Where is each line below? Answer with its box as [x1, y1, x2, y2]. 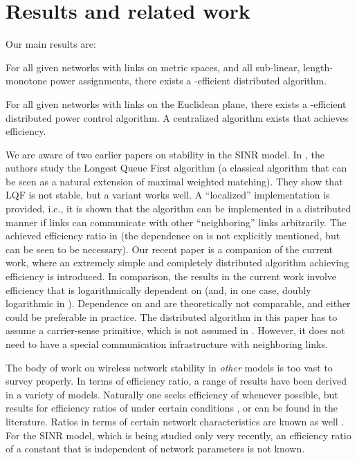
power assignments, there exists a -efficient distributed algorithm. [50, 73, 327, 88]
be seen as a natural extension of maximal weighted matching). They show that [6, 174, 343, 188]
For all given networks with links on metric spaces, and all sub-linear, [6, 59, 300, 74]
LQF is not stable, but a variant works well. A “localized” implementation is [6, 187, 330, 202]
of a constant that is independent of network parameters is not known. [6, 441, 305, 456]
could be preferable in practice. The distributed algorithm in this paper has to [6, 309, 338, 324]
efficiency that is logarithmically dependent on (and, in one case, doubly [6, 282, 311, 297]
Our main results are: [6, 37, 96, 51]
